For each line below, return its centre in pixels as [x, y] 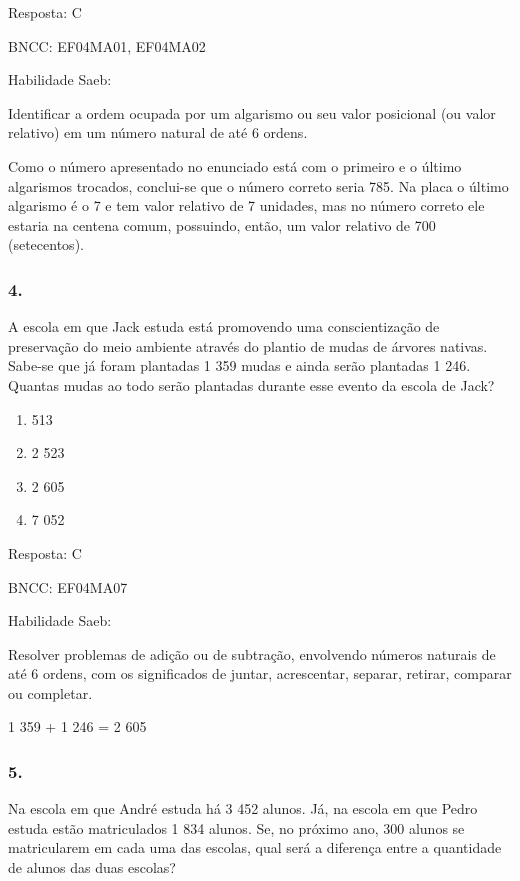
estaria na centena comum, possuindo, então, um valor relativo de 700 [222, 224]
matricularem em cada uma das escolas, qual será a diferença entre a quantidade [255, 847]
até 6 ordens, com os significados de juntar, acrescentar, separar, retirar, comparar [260, 673]
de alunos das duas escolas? [92, 867]
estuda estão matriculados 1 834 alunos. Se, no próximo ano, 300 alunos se [236, 827]
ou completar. [50, 692]
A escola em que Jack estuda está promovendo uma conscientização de [224, 326]
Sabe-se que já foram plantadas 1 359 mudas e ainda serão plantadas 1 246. [239, 365]
